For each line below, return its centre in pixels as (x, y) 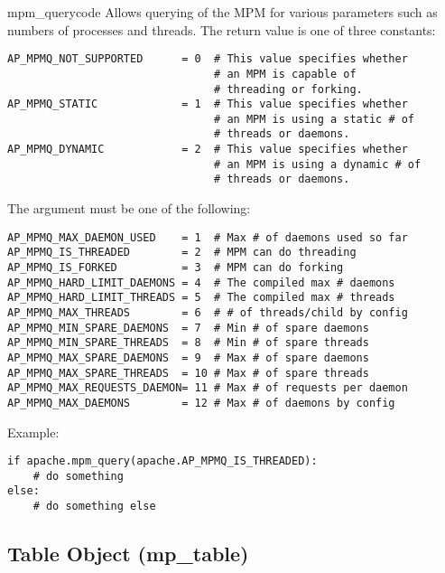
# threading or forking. (288, 89)
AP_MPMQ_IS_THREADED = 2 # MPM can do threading (182, 253)
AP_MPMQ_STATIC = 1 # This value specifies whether (208, 104)
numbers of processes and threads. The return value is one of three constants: (222, 29)
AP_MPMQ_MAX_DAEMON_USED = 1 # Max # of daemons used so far (208, 237)
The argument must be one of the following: (129, 208)
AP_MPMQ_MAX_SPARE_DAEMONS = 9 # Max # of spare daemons (188, 357)
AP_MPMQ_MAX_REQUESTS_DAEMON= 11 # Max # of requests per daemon (208, 388)
